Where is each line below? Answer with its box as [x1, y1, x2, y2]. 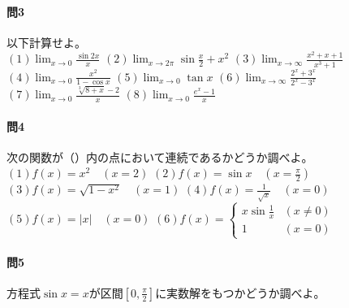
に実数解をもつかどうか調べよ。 [155, 284, 325, 301]
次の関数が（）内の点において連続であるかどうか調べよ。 [6, 148, 313, 165]
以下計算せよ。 [6, 33, 86, 50]
